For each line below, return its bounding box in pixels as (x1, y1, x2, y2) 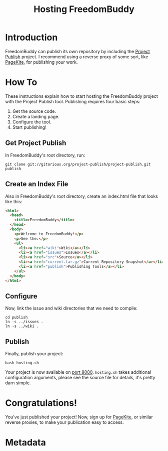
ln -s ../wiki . (5, 324, 39, 329)
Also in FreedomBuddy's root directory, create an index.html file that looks (5, 193, 158, 199)
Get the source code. (12, 108, 56, 114)
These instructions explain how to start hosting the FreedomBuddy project (5, 93, 158, 99)
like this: (5, 198, 22, 204)
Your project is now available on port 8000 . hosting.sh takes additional (5, 369, 151, 375)
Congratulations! (5, 397, 77, 409)
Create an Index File (5, 180, 68, 189)
